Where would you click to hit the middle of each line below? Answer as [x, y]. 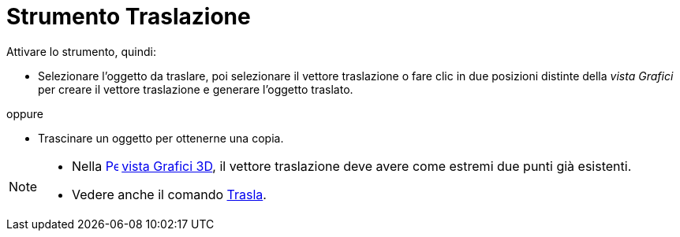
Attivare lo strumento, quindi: [81, 51]
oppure [25, 113]
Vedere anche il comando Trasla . [169, 194]
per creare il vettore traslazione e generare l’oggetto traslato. [196, 89]
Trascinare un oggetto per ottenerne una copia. [161, 138]
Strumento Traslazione [129, 17]
